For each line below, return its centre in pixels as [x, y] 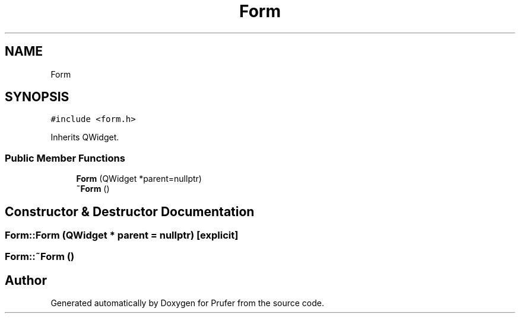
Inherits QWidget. [85, 137]
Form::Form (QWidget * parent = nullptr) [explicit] [122, 235]
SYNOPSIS [37, 97]
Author [26, 280]
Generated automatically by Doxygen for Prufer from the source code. [188, 303]
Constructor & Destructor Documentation [130, 211]
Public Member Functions [65, 158]
